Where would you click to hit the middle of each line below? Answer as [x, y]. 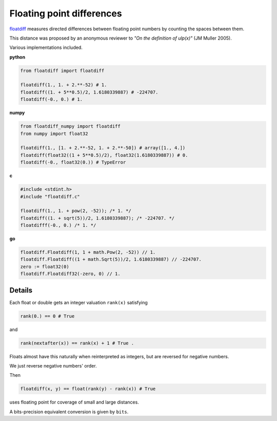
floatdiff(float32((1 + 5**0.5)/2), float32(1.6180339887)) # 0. [104, 155]
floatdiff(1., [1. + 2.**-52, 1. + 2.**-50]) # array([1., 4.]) [103, 148]
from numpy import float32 [54, 133]
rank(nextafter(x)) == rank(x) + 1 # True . [77, 343]
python [17, 57]
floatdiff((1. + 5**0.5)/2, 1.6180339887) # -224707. [89, 92]
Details [21, 290]
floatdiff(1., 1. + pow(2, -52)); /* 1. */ [76, 211]
